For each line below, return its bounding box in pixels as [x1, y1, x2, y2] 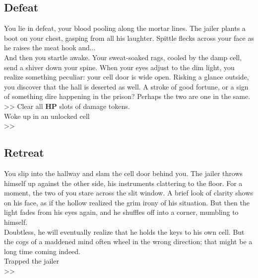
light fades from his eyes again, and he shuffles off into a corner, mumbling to [4, 207, 239, 217]
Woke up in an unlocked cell [4, 110, 90, 121]
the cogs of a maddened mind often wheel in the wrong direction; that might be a [4, 236, 253, 247]
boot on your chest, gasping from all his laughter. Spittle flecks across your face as [4, 32, 254, 43]
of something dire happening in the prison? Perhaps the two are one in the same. [4, 91, 251, 101]
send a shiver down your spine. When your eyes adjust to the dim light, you [4, 62, 235, 72]
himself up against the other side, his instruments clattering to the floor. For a [4, 178, 243, 188]
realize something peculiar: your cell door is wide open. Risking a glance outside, [4, 72, 249, 82]
